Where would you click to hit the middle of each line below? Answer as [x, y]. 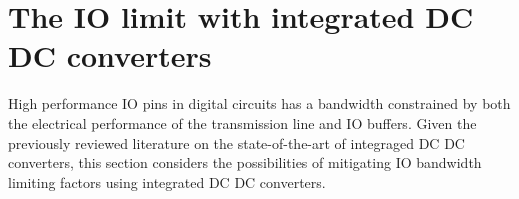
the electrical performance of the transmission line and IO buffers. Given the [242, 122]
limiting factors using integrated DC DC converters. [167, 181]
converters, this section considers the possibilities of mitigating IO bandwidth [245, 162]
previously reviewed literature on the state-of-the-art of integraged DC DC [236, 142]
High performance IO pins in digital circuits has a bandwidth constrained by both [259, 103]
